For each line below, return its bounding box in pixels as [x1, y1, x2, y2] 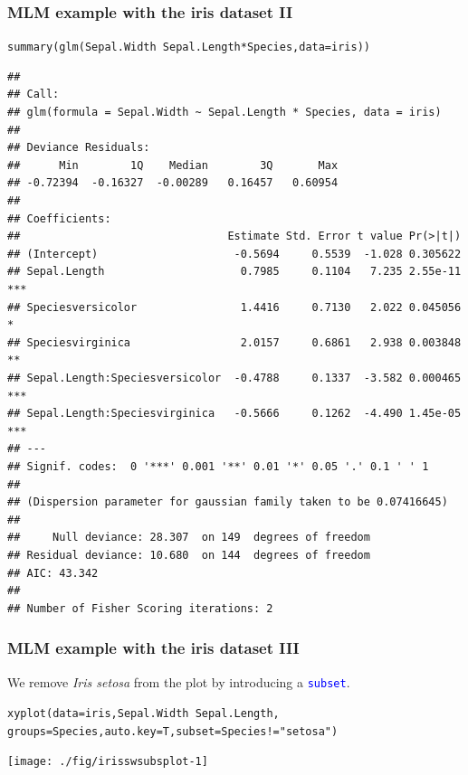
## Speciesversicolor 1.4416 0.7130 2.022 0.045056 [7, 300, 462, 314]
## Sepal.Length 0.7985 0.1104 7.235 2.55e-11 [7, 265, 462, 279]
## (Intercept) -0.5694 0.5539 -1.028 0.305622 [7, 247, 462, 260]
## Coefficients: [7, 212, 111, 225]
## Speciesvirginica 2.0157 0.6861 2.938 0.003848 [7, 336, 462, 349]
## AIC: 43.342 [7, 566, 99, 580]
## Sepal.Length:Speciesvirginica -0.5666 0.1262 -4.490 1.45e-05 [7, 407, 462, 421]
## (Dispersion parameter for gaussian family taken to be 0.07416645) [7, 496, 448, 509]
